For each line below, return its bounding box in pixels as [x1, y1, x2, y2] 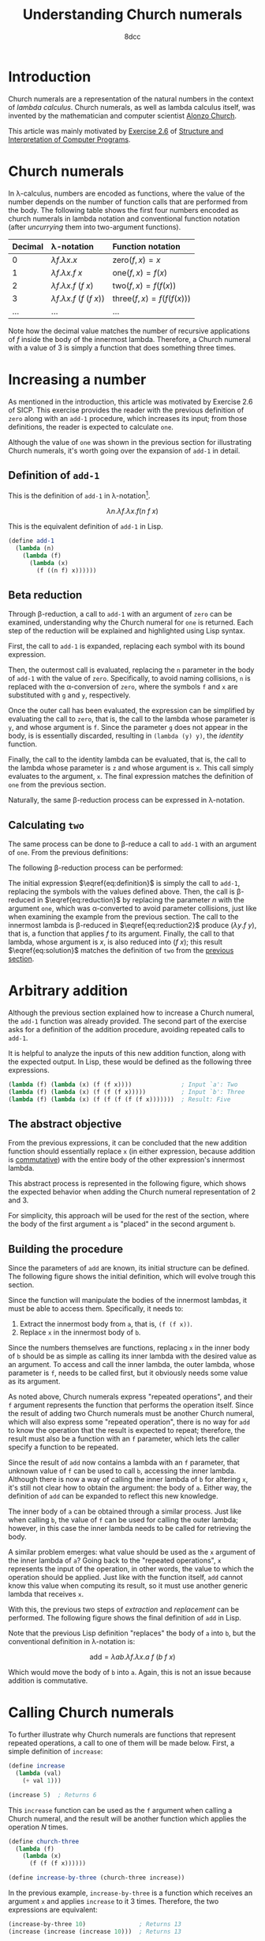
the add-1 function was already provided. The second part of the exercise [8, 1016, 247, 1026]
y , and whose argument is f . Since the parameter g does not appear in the [8, 723, 248, 732]
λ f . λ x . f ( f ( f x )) [50, 293, 105, 304]
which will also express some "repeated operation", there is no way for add [8, 1417, 251, 1426]
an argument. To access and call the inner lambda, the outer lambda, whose [8, 1360, 255, 1369]
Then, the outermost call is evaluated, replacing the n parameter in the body [8, 665, 255, 674]
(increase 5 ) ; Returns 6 [8, 1791, 97, 1799]
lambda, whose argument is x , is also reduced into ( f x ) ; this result [8, 937, 223, 947]
